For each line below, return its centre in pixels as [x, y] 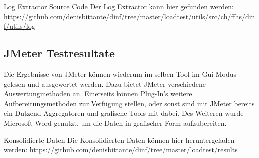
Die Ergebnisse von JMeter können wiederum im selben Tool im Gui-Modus [120, 74]
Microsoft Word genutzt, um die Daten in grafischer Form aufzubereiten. [115, 122]
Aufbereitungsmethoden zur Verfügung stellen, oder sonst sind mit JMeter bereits [129, 103]
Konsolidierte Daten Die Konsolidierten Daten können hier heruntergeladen [119, 139]
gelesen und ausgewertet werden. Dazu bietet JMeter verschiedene [105, 83]
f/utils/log [20, 26]
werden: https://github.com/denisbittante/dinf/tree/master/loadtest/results [121, 149]
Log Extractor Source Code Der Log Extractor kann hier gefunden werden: [119, 6]
